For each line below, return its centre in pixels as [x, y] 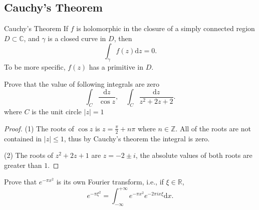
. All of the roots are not [213, 128]
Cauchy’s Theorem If [36, 28]
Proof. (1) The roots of [39, 128]
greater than [23, 165]
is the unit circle [57, 112]
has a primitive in [116, 67]
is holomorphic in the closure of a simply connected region [166, 28]
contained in [23, 138]
